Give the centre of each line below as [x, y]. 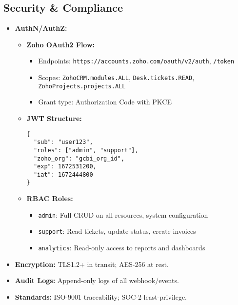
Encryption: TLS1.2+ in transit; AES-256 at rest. [92, 264]
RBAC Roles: [50, 198]
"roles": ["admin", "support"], [86, 150]
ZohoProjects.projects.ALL [82, 86]
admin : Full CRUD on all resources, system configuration [123, 214]
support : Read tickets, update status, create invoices [117, 231]
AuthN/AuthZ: [41, 28]
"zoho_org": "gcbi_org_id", [79, 158]
